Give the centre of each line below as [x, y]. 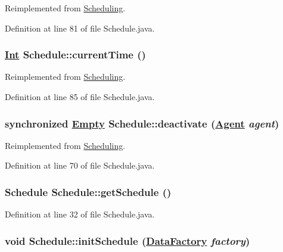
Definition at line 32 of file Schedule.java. [80, 214]
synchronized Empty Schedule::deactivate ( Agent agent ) [142, 123]
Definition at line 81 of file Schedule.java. [80, 28]
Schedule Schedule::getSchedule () [88, 192]
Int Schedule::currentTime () [75, 55]
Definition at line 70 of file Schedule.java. [80, 165]
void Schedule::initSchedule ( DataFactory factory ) [127, 240]
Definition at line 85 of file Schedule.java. [80, 97]
